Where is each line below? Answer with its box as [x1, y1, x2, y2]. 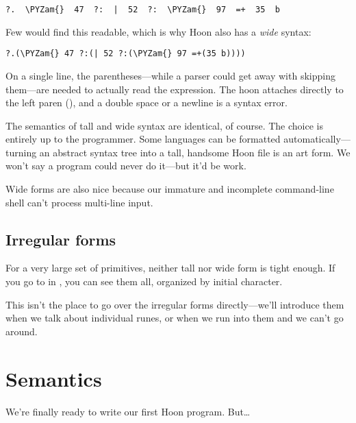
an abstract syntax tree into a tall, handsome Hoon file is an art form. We [39, 145, 351, 159]
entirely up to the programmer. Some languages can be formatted [5, 132, 281, 146]
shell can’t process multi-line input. [5, 195, 153, 209]
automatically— [283, 132, 351, 146]
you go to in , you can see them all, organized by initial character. [5, 274, 283, 289]
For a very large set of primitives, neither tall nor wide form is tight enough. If [5, 261, 335, 275]
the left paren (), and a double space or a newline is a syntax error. [5, 95, 288, 110]
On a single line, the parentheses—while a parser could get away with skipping [5, 68, 335, 82]
